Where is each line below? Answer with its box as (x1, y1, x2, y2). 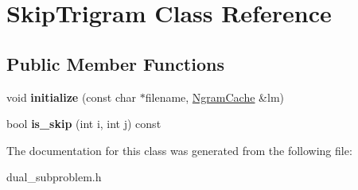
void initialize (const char (6, 88, 137, 105)
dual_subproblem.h (6, 169, 102, 185)
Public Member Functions (6, 51, 224, 76)
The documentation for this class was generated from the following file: (6, 142, 352, 158)
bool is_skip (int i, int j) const (6, 115, 161, 132)
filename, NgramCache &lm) (145, 88, 285, 105)
